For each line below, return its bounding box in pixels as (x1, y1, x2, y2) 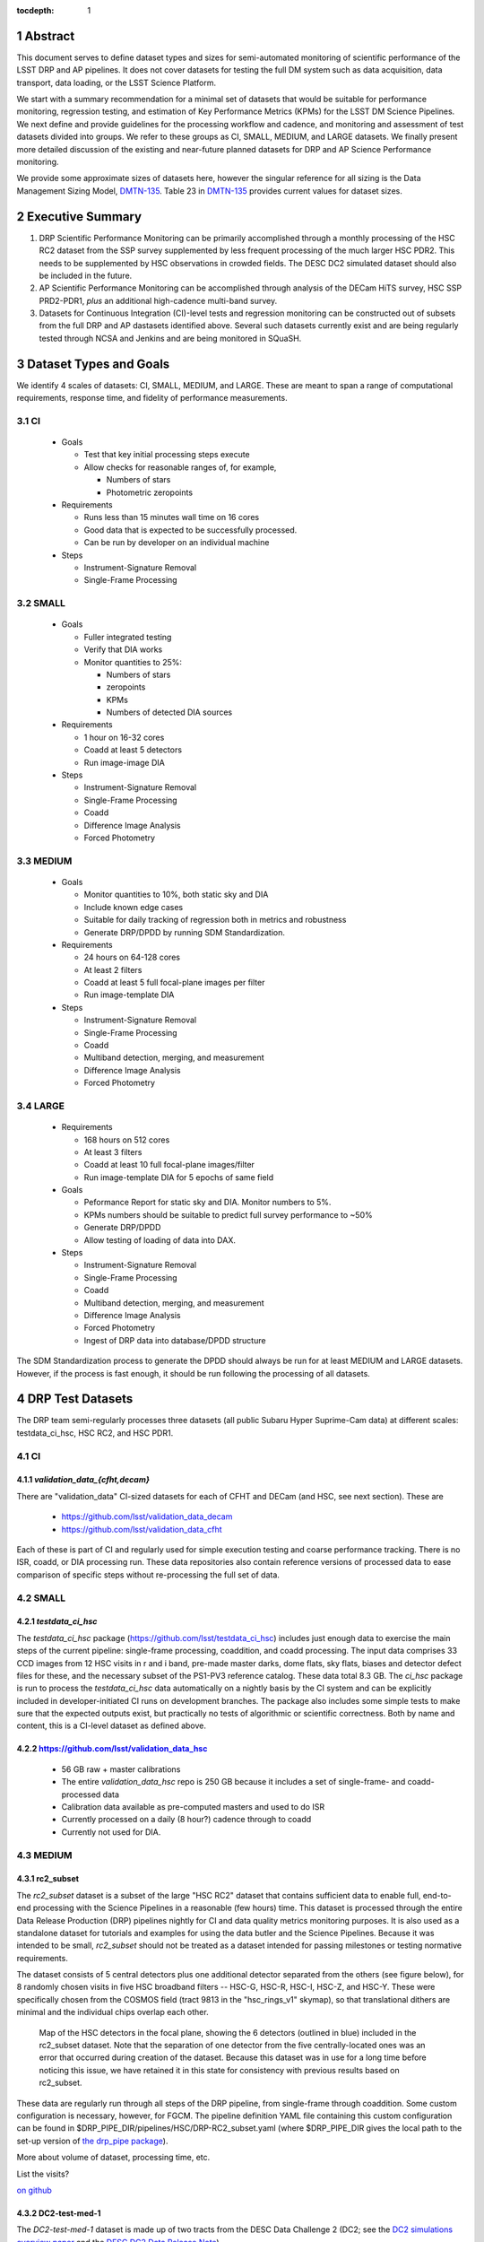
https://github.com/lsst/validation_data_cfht (61, 1524, 223, 1534)
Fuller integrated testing (83, 631, 172, 642)
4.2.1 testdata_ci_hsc (16, 1616, 98, 1627)
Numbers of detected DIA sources (106, 707, 233, 717)
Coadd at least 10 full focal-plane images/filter (83, 1160, 255, 1170)
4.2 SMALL (16, 1592, 66, 1604)
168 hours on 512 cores (83, 1134, 170, 1145)
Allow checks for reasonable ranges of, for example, (83, 462, 277, 473)
